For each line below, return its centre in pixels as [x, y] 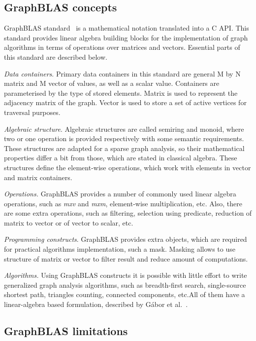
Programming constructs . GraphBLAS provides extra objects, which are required [126, 239]
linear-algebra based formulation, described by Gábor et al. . [96, 304]
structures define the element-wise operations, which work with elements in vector [128, 167]
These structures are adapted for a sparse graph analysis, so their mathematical [124, 148]
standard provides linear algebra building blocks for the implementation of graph [126, 37]
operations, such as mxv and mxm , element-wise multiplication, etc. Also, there [123, 203]
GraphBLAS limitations [66, 331]
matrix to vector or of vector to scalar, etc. [69, 222]
